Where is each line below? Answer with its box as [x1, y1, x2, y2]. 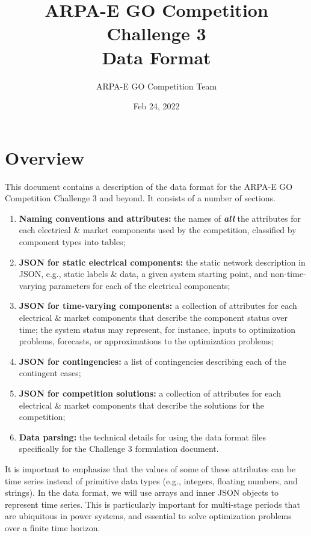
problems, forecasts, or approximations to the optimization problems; [19, 335, 274, 347]
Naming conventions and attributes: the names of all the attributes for [19, 212, 301, 224]
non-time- [270, 267, 306, 280]
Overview [5, 145, 85, 169]
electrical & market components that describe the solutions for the [19, 398, 265, 411]
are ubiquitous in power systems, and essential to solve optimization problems [5, 510, 292, 522]
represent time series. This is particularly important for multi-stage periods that [5, 498, 300, 510]
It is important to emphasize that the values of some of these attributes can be [5, 462, 296, 475]
